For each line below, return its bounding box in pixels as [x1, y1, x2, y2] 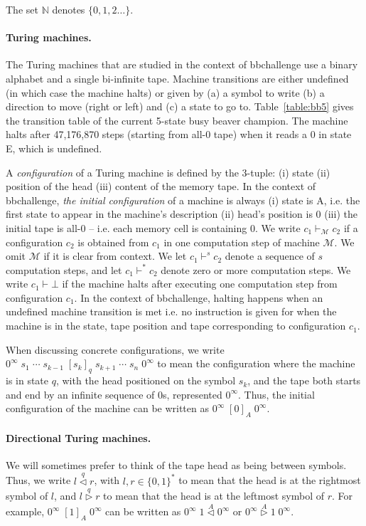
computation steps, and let [6, 262, 122, 277]
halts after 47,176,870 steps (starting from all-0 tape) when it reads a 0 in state [6, 127, 352, 142]
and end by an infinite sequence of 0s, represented [6, 386, 222, 401]
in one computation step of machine [163, 234, 320, 249]
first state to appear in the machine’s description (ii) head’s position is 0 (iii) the [6, 206, 357, 221]
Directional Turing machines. [6, 430, 151, 445]
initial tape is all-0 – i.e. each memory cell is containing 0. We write [6, 220, 301, 235]
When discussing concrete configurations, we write [6, 342, 225, 357]
